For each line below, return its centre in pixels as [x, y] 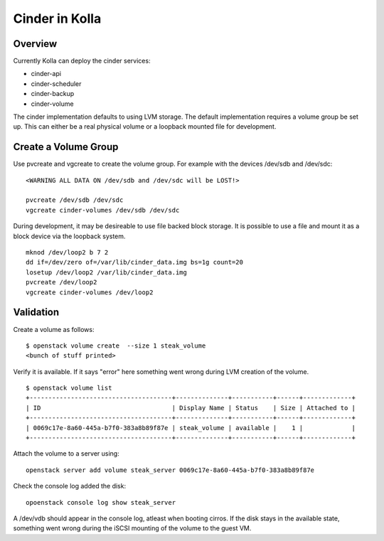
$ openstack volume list [69, 388]
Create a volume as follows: [54, 329]
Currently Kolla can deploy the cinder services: [82, 61]
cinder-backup [53, 94]
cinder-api [46, 74]
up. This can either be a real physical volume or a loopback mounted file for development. [145, 127]
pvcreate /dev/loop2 [62, 282]
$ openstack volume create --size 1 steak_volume [116, 346]
